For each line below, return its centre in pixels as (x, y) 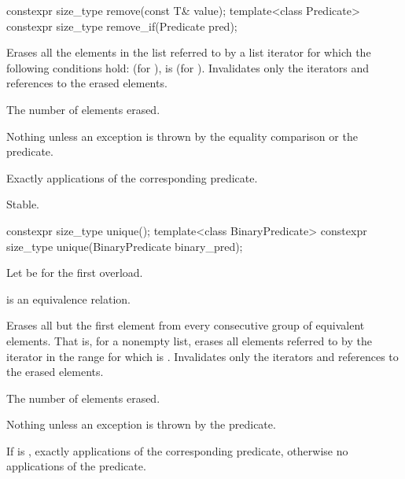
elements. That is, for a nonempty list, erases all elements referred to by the (189, 340)
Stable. (23, 204)
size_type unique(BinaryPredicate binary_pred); (125, 246)
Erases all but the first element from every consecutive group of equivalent (186, 325)
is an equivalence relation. (69, 298)
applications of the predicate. (76, 466)
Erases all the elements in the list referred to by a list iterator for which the (189, 52)
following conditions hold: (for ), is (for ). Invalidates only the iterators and (188, 67)
